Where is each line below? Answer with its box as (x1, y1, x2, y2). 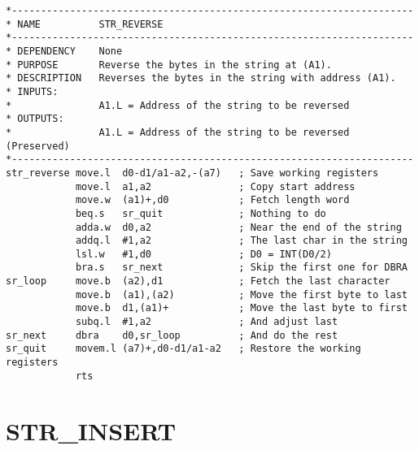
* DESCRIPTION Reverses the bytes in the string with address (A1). (6, 72, 396, 84)
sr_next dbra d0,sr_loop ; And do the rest (6, 329, 338, 341)
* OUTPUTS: (6, 113, 64, 125)
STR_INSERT (6, 413, 177, 447)
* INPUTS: (6, 85, 59, 97)
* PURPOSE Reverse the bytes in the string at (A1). (6, 58, 332, 71)
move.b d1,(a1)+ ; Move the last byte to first (75, 302, 408, 314)
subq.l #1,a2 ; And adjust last (75, 316, 338, 328)
